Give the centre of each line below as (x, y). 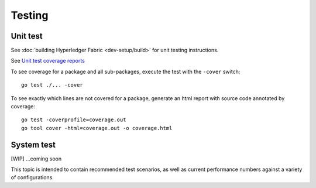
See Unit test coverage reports (48, 61)
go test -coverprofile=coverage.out (74, 120)
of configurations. (32, 177)
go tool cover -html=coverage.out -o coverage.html (97, 128)
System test (33, 144)
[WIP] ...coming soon (36, 159)
